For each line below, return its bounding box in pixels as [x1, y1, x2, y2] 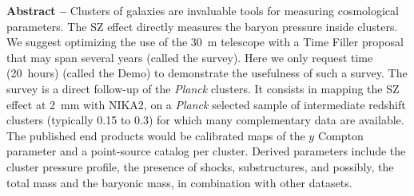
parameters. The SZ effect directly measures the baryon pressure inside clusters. [6, 18, 398, 34]
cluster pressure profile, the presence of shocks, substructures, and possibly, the [6, 158, 394, 174]
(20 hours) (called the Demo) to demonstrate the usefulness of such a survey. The [6, 65, 408, 81]
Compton [317, 127, 364, 143]
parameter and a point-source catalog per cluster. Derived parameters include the [6, 143, 406, 159]
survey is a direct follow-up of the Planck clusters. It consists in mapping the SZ [6, 80, 400, 96]
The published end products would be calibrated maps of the [6, 127, 305, 143]
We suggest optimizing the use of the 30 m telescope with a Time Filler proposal [6, 33, 404, 50]
